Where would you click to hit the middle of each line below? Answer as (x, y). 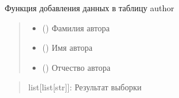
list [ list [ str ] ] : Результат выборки (85, 87)
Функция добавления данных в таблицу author (89, 8)
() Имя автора (67, 48)
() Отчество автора (76, 67)
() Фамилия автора (76, 27)
